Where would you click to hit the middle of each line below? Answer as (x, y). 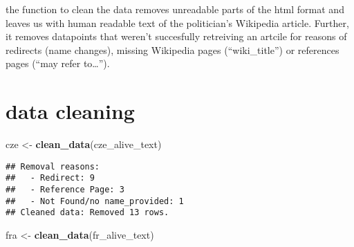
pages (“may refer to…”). (58, 63)
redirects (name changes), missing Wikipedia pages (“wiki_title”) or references (173, 49)
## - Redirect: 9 (50, 178)
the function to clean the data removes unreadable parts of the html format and (175, 9)
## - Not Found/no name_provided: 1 (95, 201)
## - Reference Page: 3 (65, 190)
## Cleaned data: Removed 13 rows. (87, 213)
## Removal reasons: (53, 166)
